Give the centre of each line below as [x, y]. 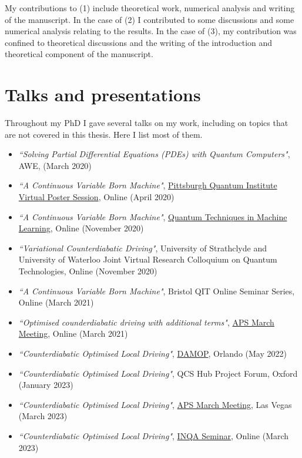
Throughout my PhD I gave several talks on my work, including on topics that [147, 123]
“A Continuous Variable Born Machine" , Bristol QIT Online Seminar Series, [157, 291]
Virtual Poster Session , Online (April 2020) [96, 197]
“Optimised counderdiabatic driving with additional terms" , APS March [146, 322]
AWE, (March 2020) [55, 165]
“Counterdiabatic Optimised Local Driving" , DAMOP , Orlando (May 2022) [152, 353]
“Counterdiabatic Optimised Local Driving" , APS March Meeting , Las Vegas [155, 404]
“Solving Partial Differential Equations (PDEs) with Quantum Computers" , [154, 154]
